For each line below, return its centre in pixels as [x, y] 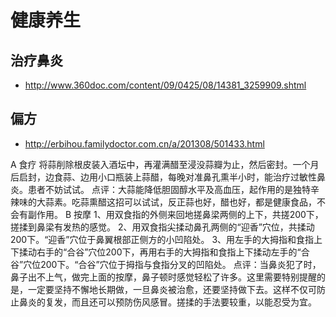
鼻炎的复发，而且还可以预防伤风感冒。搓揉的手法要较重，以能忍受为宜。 [167, 302]
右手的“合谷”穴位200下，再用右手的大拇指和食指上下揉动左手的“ [169, 252]
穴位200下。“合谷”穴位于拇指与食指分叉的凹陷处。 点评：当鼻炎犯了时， [172, 264]
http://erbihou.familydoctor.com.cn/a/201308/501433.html [144, 143]
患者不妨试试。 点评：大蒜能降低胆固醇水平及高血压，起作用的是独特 [169, 189]
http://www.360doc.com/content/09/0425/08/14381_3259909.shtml [165, 85]
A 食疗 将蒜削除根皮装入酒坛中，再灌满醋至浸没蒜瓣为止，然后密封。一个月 [165, 164]
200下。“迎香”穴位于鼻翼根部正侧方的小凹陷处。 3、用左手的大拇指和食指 [162, 239]
